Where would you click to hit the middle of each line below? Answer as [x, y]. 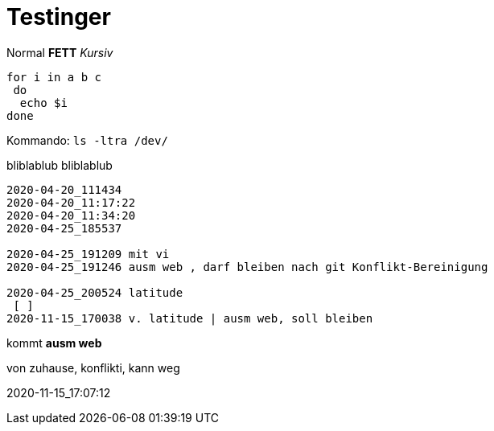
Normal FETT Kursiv [60, 52]
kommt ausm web [54, 343]
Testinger [59, 17]
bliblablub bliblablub [60, 165]
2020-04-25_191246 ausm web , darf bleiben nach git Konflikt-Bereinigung [247, 267]
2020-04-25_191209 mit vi [88, 254]
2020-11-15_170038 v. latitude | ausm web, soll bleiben [190, 318]
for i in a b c [54, 77]
